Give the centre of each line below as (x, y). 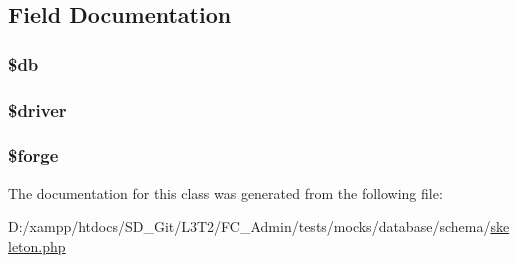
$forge (33, 155)
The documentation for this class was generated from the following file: (225, 192)
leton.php (37, 245)
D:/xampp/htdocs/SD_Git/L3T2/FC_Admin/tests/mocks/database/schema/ (249, 226)
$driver (37, 109)
